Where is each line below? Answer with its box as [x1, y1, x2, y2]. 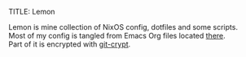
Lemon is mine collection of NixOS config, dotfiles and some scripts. [8, 22, 239, 31]
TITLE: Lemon [8, 7, 55, 16]
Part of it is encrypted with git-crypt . [8, 39, 131, 49]
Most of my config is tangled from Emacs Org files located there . [8, 31, 226, 40]
